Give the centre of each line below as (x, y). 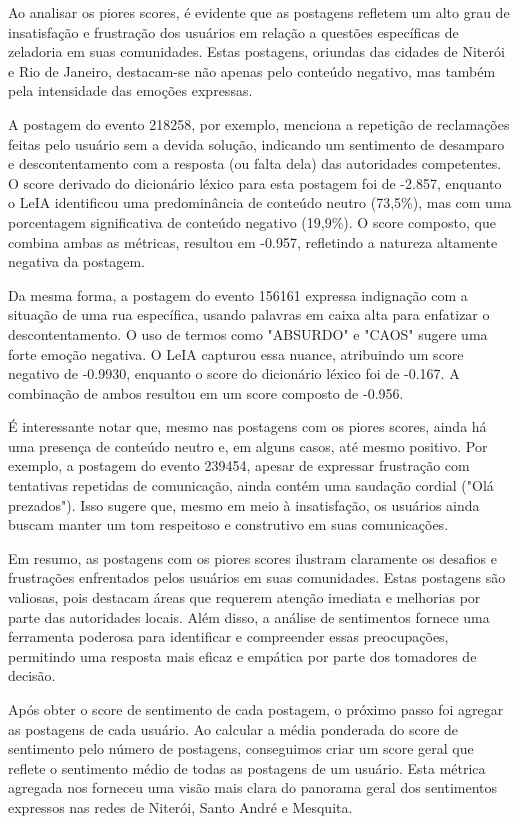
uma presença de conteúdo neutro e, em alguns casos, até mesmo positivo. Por (248, 445)
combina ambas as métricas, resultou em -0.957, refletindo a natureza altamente (253, 241)
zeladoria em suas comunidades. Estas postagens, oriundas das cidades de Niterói (256, 51)
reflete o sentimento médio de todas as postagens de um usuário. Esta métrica (247, 767)
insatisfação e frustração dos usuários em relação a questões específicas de (233, 31)
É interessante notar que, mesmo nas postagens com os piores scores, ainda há (247, 426)
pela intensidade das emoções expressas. (130, 90)
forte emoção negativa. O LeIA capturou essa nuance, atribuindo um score (236, 353)
